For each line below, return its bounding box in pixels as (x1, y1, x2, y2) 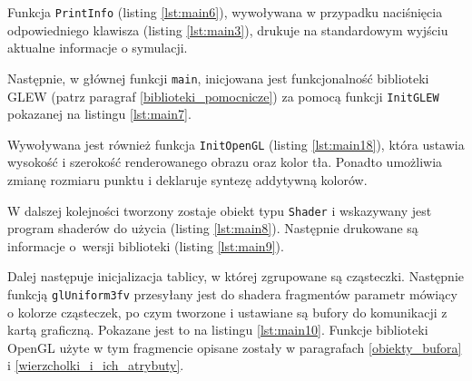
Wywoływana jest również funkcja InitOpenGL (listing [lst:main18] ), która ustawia (7, 134, 465, 153)
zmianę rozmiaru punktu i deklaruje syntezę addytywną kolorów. (7, 171, 368, 189)
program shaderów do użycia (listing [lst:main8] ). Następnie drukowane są (7, 219, 418, 238)
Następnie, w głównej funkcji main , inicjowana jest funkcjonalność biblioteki (7, 68, 429, 87)
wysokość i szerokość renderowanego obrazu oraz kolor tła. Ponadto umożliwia (7, 152, 443, 171)
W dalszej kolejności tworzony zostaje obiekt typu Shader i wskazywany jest (7, 200, 432, 220)
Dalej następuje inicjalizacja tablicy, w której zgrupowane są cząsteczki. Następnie (7, 267, 465, 286)
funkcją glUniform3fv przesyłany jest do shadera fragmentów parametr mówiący (7, 285, 457, 304)
